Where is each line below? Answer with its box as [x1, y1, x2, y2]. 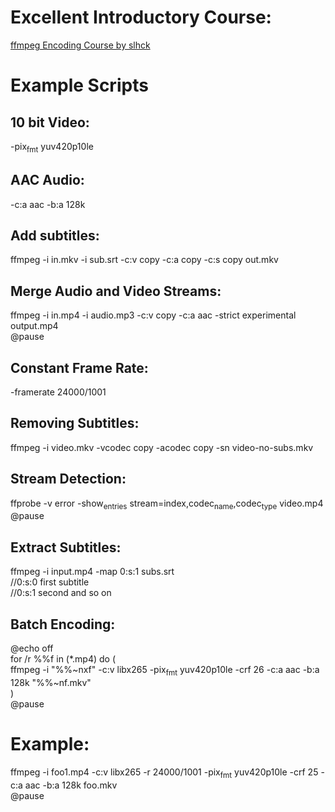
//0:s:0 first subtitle [10, 576, 90, 588]
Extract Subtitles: [10, 539, 122, 556]
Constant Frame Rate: [10, 359, 149, 376]
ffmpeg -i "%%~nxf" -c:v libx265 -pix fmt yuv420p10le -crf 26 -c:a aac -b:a [10, 664, 320, 678]
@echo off [10, 642, 54, 655]
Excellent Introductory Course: [10, 6, 272, 29]
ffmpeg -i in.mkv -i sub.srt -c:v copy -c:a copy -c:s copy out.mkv [10, 254, 279, 266]
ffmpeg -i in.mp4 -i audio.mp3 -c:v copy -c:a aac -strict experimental [10, 309, 297, 321]
